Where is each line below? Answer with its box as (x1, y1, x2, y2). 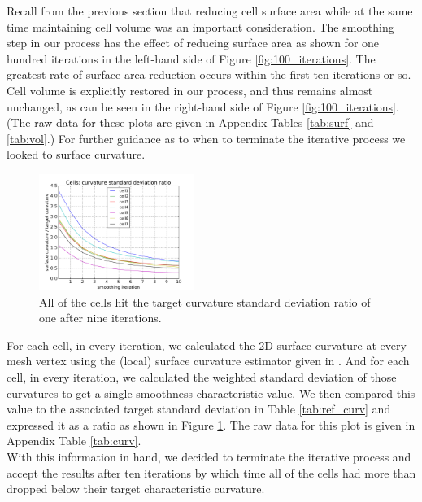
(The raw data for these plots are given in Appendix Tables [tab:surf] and (7, 114, 374, 131)
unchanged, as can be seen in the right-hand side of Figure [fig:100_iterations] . (7, 98, 399, 115)
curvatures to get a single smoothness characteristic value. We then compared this (7, 384, 415, 401)
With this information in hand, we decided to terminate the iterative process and (7, 447, 411, 465)
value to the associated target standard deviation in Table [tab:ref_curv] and (7, 400, 391, 417)
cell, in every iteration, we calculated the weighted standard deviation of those (7, 369, 397, 385)
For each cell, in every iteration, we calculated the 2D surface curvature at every (7, 336, 407, 353)
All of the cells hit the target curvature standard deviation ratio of (39, 293, 371, 310)
